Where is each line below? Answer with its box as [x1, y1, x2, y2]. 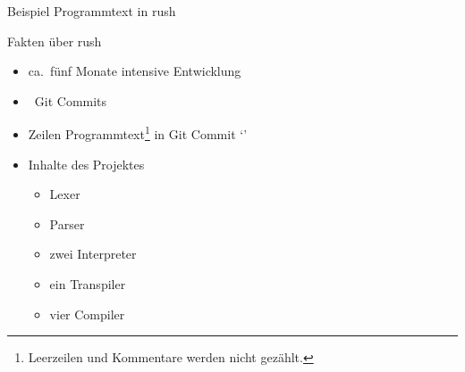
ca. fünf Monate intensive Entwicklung [28, 62, 241, 80]
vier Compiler [49, 304, 125, 323]
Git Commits [34, 91, 107, 110]
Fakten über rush [7, 31, 102, 50]
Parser [49, 214, 85, 233]
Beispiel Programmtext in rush [7, 2, 176, 20]
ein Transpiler [49, 275, 126, 293]
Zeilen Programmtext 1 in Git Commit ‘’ [28, 122, 248, 144]
